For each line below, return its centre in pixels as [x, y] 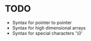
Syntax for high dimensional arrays [49, 27]
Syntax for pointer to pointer [42, 22]
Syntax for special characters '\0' [47, 33]
